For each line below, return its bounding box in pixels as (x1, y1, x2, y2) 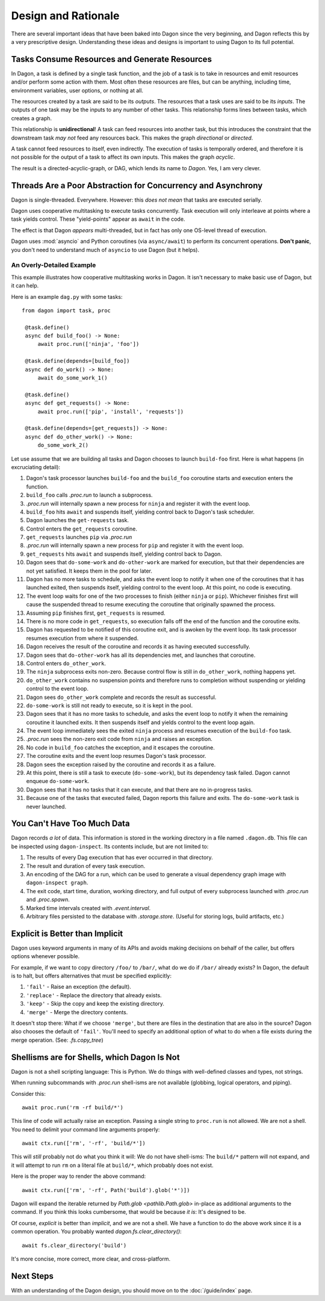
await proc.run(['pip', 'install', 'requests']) (37, 408, 184, 415)
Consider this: (11, 1090, 46, 1097)
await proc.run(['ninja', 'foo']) (37, 340, 140, 348)
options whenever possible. (11, 953, 80, 960)
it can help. (11, 282, 39, 289)
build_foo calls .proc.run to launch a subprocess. (26, 491, 153, 499)
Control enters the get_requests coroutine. (26, 525, 138, 532)
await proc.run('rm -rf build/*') (22, 1104, 123, 1111)
